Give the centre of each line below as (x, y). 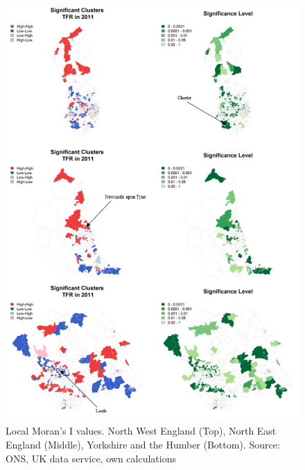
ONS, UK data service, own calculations (91, 458)
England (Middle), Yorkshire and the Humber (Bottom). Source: (143, 445)
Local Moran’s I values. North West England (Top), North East (141, 431)
